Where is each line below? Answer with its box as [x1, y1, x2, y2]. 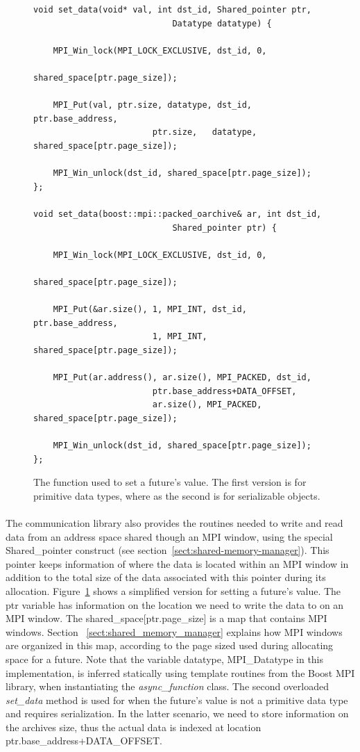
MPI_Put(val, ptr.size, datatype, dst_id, [53, 100, 252, 111]
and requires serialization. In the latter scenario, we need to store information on [6, 706, 349, 721]
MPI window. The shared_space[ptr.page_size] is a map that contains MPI [6, 611, 327, 626]
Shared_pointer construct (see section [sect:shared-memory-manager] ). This [6, 543, 329, 557]
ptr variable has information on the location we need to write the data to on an [6, 597, 344, 612]
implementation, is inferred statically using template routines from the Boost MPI [6, 665, 355, 680]
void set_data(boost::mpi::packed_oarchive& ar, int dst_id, [33, 209, 322, 219]
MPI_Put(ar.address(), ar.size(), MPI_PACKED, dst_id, [53, 373, 311, 383]
